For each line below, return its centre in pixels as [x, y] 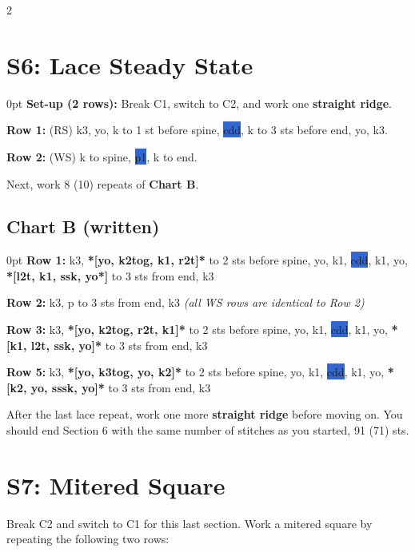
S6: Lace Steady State [130, 64]
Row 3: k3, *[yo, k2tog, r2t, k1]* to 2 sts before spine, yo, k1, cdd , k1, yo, [197, 330]
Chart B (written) [83, 226]
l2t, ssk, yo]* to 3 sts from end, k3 [119, 345]
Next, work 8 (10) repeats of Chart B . [103, 183]
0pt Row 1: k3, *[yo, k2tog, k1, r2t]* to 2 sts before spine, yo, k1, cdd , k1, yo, [207, 260]
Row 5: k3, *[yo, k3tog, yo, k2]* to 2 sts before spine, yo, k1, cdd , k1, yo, [196, 372]
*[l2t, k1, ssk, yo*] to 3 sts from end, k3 [110, 275]
